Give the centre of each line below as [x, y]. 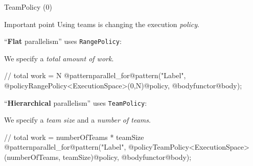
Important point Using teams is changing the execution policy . [102, 24]
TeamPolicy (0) [28, 7]
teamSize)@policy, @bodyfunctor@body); [127, 157]
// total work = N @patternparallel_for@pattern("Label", [95, 75]
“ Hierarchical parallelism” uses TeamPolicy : [76, 102]
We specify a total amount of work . [59, 58]
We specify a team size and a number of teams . [77, 120]
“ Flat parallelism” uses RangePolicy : [63, 41]
